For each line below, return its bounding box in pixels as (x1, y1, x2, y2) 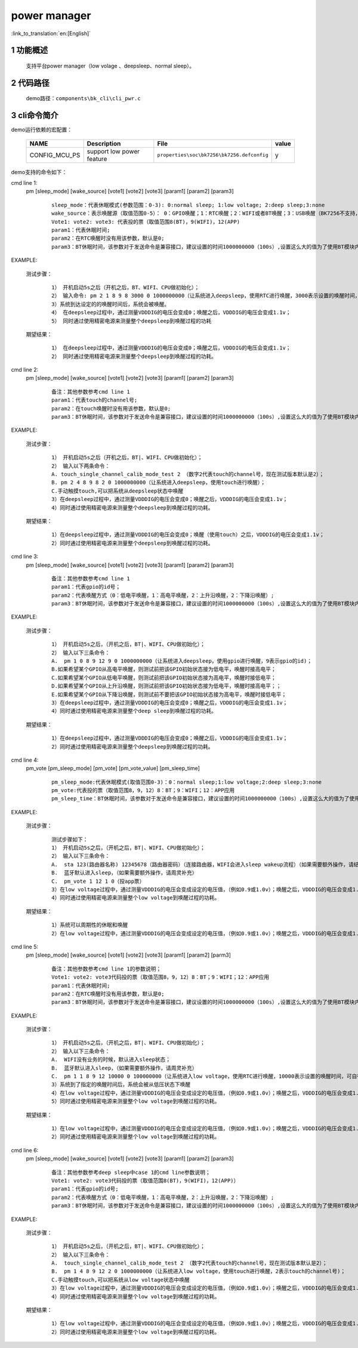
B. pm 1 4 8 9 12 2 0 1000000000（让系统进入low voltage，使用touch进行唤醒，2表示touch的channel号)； (51, 1268, 346, 1275)
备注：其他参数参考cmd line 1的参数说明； (51, 965, 162, 972)
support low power (87, 147, 140, 155)
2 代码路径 (11, 78, 50, 88)
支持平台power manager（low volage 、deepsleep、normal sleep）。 (26, 62, 195, 69)
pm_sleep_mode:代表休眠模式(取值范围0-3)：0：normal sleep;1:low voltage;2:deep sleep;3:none (51, 778, 322, 786)
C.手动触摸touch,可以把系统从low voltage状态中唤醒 (51, 1276, 190, 1283)
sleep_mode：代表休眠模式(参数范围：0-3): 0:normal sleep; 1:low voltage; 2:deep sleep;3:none (51, 202, 325, 208)
